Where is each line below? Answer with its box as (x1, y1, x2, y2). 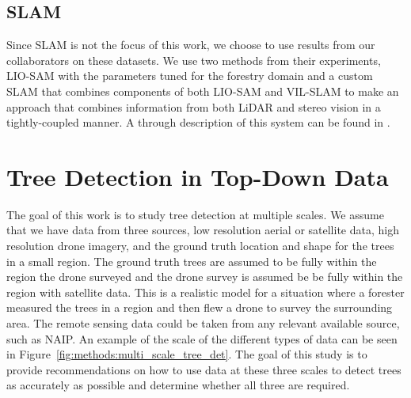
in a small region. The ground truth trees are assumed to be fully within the (6, 252, 377, 269)
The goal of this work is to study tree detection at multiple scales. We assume (6, 206, 384, 222)
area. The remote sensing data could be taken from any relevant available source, (6, 315, 400, 332)
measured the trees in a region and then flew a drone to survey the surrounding (6, 299, 393, 316)
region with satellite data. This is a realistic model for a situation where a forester (6, 283, 405, 300)
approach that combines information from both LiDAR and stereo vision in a (6, 98, 381, 115)
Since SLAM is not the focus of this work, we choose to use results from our (6, 36, 375, 53)
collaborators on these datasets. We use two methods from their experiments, (6, 51, 381, 68)
